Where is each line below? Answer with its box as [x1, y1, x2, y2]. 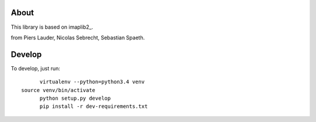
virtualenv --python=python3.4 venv [39, 79, 145, 85]
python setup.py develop [39, 94, 111, 101]
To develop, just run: [11, 65, 61, 72]
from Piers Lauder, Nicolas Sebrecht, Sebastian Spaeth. [11, 34, 145, 41]
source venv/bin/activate [21, 87, 96, 93]
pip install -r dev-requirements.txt [39, 103, 148, 110]
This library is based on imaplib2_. [11, 23, 94, 30]
